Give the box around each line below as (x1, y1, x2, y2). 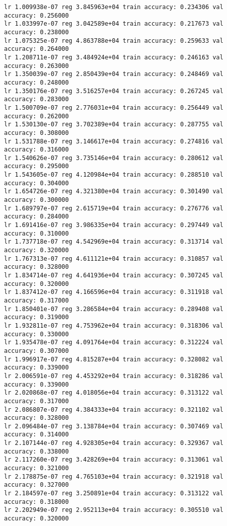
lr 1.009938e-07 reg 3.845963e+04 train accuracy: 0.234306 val (4, 4, 223, 11)
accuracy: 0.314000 (4, 431, 69, 438)
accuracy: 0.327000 (4, 481, 69, 489)
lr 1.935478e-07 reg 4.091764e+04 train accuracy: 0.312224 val (4, 339, 223, 346)
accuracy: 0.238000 (4, 28, 69, 36)
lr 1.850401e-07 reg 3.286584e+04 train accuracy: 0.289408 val (4, 305, 223, 313)
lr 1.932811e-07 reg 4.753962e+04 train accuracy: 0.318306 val (4, 322, 223, 329)
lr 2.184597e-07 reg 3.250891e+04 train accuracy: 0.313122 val (4, 490, 223, 497)
